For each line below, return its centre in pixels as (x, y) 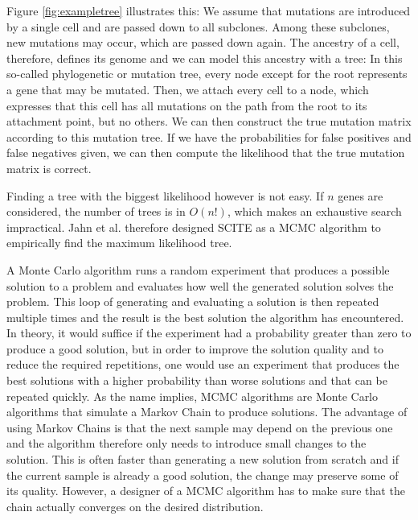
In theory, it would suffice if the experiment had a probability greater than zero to (209, 333)
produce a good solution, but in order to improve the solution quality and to (195, 348)
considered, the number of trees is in (96, 211)
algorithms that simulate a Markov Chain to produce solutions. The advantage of (207, 412)
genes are (361, 195)
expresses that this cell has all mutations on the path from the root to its (187, 105)
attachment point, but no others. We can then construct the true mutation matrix (209, 121)
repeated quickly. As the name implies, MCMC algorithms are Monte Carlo (193, 396)
